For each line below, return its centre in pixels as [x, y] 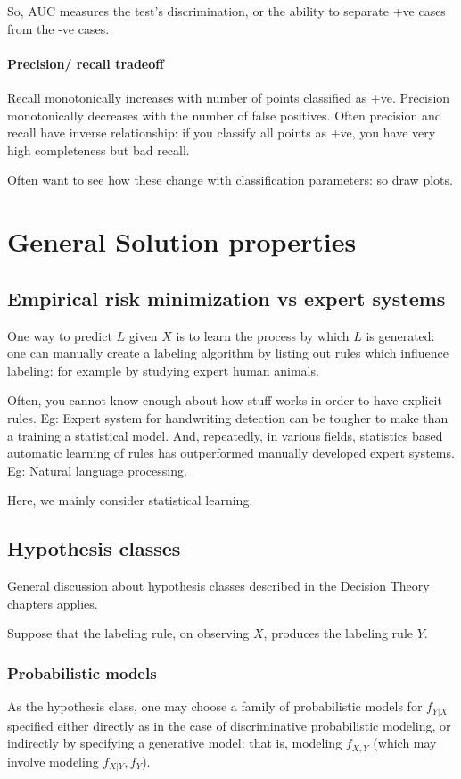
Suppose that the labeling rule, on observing [128, 633]
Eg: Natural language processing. [97, 470]
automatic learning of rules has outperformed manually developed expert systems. [231, 453]
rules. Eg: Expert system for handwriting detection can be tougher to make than [228, 417]
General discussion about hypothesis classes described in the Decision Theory [218, 586]
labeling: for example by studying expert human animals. [163, 370]
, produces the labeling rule [338, 633]
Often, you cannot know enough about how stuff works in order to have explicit [225, 400]
